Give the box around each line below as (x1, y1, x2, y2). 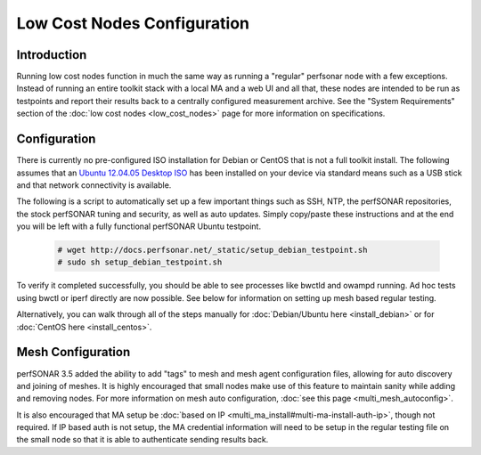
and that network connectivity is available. (16, 179, 172, 191)
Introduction (16, 47, 87, 62)
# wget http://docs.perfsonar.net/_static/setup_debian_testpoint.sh (57, 245, 368, 256)
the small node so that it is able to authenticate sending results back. (16, 435, 269, 445)
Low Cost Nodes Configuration (16, 13, 249, 33)
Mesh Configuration (16, 345, 131, 360)
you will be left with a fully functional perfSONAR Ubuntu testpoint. (16, 221, 262, 232)
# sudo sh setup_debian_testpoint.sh (57, 257, 223, 267)
